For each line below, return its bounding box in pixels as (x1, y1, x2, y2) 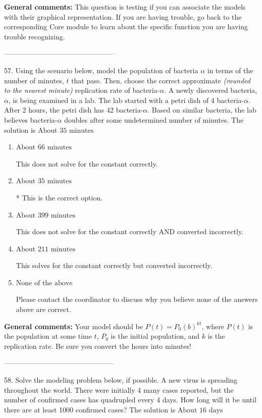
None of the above (16, 279, 73, 287)
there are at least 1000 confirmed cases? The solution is (4, 404, 176, 414)
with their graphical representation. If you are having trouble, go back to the (4, 11, 242, 22)
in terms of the (207, 65, 253, 75)
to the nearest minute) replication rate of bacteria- (4, 85, 160, 95)
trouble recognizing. (4, 31, 65, 41)
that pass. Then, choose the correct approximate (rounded (71, 75, 250, 85)
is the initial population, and (111, 331, 200, 341)
